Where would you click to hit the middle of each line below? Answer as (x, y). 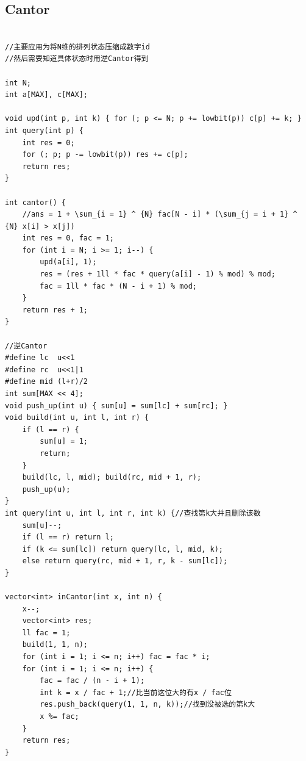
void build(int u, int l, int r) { (77, 418)
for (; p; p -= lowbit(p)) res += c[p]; (105, 155)
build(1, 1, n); (55, 645)
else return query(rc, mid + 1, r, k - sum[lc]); (125, 561)
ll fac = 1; (46, 633)
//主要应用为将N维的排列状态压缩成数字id (77, 47)
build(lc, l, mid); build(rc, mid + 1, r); (112, 478)
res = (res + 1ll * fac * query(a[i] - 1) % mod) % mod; (158, 274)
